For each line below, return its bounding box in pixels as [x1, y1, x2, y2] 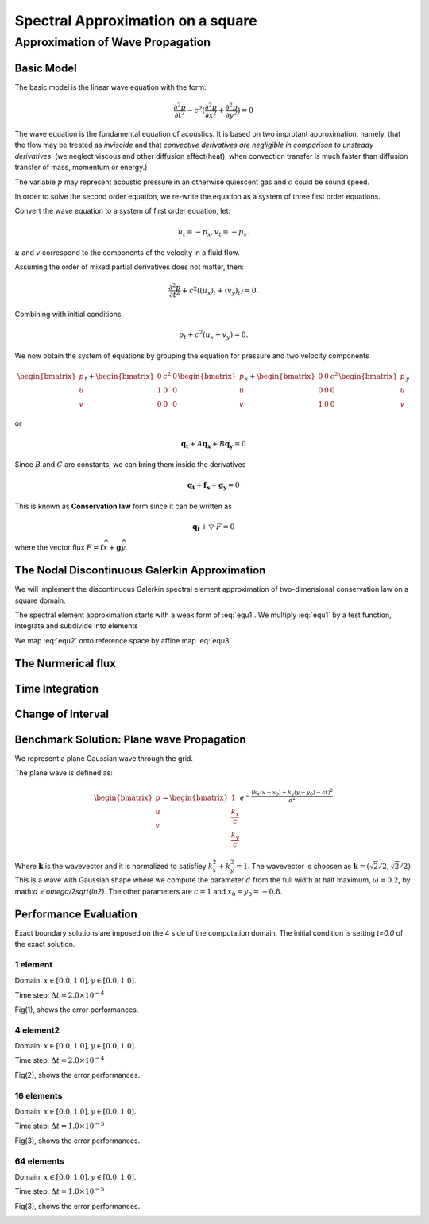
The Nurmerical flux [14, 656, 117, 670]
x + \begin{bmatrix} [245, 372, 315, 383]
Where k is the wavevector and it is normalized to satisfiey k [14, 861, 214, 871]
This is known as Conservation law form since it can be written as [14, 501, 232, 511]
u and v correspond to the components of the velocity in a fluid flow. [14, 248, 240, 257]
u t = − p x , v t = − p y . [177, 227, 249, 238]
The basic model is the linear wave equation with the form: [14, 82, 207, 91]
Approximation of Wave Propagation [14, 35, 211, 49]
